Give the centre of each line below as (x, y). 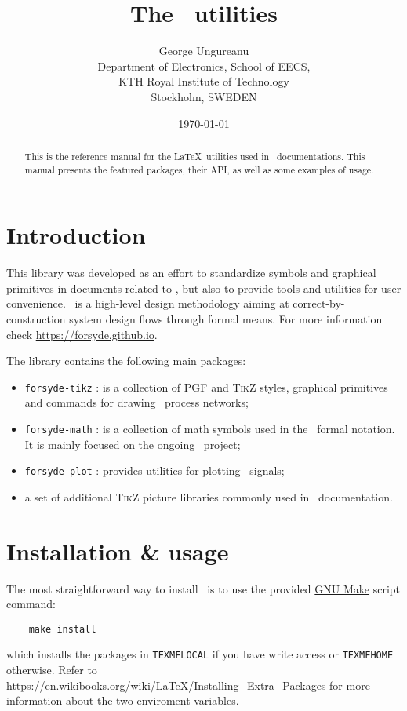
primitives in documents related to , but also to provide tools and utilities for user (204, 288)
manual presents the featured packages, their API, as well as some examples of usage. (199, 169)
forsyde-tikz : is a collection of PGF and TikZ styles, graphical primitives (206, 386)
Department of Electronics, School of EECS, (204, 66)
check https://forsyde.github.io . (82, 334)
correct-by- (319, 303)
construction (36, 318)
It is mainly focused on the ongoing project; (133, 444)
